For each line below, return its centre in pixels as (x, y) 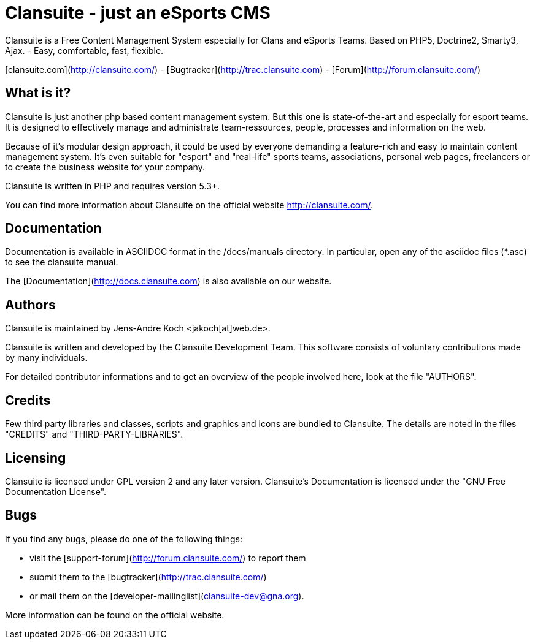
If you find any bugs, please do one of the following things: (124, 539)
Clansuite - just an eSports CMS (138, 13)
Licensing (36, 458)
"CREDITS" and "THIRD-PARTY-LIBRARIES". (94, 434)
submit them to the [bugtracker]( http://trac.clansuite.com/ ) (148, 577)
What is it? (38, 93)
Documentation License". (56, 491)
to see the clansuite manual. (62, 262)
